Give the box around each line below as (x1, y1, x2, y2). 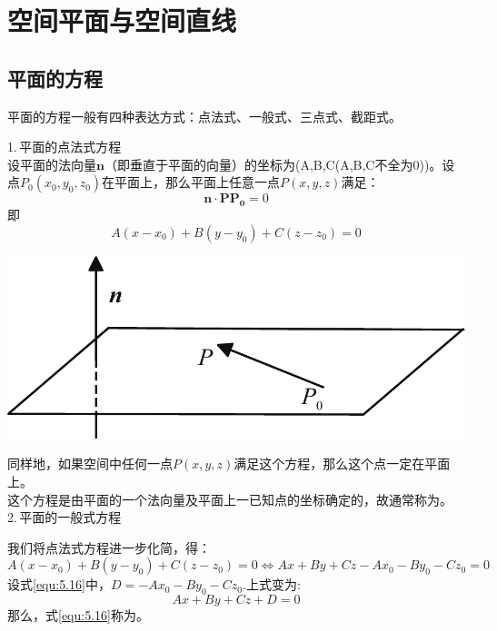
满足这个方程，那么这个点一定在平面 (234, 454, 451, 473)
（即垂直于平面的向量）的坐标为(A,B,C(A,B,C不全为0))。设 (104, 154, 455, 173)
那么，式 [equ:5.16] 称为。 (7, 606, 149, 625)
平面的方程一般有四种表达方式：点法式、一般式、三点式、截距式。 (7, 106, 402, 125)
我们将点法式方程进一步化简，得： (7, 537, 211, 557)
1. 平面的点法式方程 (7, 137, 122, 156)
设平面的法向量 (7, 154, 96, 173)
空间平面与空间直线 (7, 2, 237, 39)
